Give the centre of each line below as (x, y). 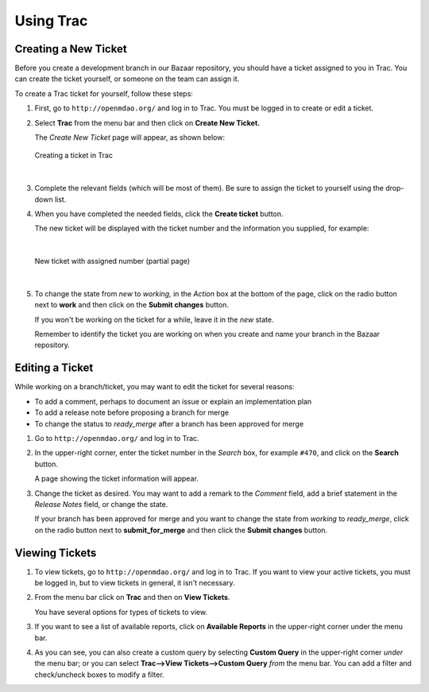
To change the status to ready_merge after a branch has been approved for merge (169, 423)
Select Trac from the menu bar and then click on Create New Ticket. (147, 122)
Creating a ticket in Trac (73, 156)
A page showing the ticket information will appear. (116, 479)
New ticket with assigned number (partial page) (112, 261)
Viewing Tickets (56, 553)
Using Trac (51, 21)
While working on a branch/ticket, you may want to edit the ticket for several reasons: (155, 387)
